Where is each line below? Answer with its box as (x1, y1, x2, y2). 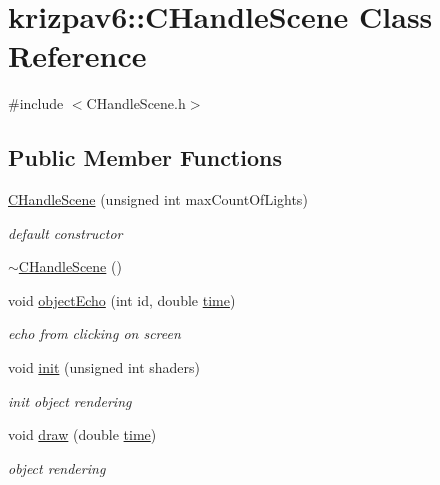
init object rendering (8, 390, 132, 411)
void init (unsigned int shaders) (8, 357, 201, 378)
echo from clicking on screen (8, 323, 181, 344)
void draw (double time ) (8, 424, 157, 445)
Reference (8, 35, 147, 76)
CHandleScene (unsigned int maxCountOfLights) (8, 189, 308, 210)
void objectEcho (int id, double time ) (8, 289, 236, 310)
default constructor (8, 222, 123, 243)
